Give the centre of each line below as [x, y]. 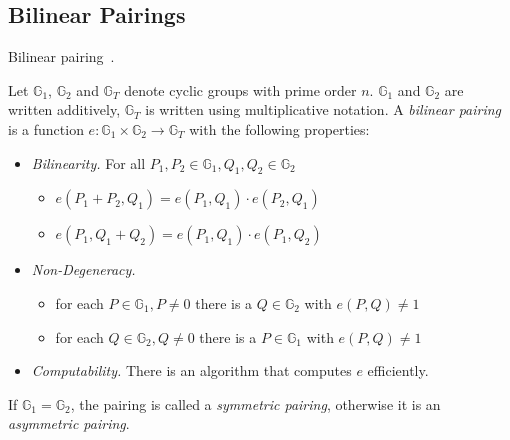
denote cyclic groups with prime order [240, 89]
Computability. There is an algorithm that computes [191, 370]
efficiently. [398, 370]
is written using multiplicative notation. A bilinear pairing [323, 109]
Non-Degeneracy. [83, 269]
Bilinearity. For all [88, 162]
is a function [46, 128]
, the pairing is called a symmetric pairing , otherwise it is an [255, 403]
